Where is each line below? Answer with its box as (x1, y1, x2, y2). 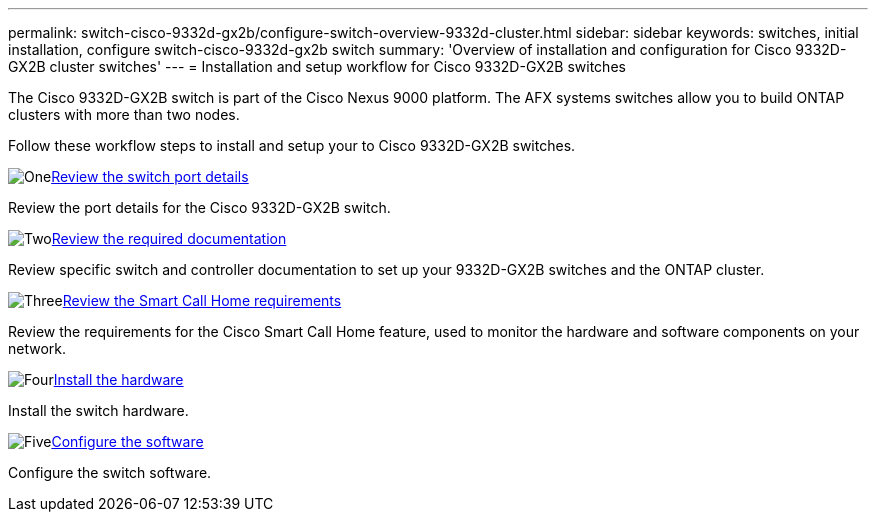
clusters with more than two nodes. (8, 106, 240, 123)
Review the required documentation (51, 230, 287, 247)
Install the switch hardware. (8, 402, 189, 419)
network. (8, 340, 67, 357)
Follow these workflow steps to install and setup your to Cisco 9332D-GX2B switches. (8, 137, 576, 154)
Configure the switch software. (8, 464, 212, 481)
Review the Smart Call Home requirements (62, 292, 342, 309)
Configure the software (51, 433, 204, 450)
